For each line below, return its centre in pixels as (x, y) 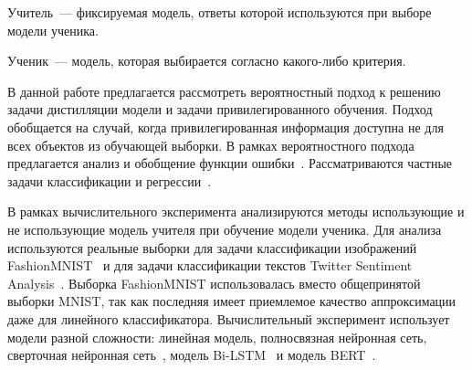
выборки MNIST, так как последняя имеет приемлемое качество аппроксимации (232, 301)
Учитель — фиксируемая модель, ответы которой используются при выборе (220, 12)
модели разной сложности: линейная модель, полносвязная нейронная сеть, (217, 337)
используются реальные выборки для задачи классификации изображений (212, 247)
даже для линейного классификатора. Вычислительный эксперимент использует (229, 318)
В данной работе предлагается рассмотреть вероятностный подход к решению (224, 91)
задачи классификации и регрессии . (110, 180)
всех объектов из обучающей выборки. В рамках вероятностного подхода (211, 145)
